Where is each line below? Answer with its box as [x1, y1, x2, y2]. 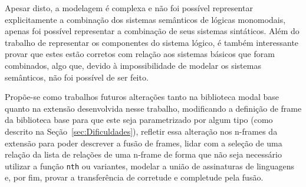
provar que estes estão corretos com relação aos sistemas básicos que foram [5, 48, 275, 60]
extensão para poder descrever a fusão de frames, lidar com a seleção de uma [5, 136, 282, 149]
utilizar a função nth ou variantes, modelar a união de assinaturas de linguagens [5, 159, 295, 172]
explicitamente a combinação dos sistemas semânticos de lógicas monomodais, [5, 13, 286, 25]
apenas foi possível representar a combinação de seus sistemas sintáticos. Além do [5, 25, 300, 37]
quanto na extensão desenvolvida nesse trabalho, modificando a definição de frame [5, 102, 302, 114]
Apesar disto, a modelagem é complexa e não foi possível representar [5, 2, 253, 14]
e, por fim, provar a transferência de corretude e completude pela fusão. [5, 171, 264, 183]
